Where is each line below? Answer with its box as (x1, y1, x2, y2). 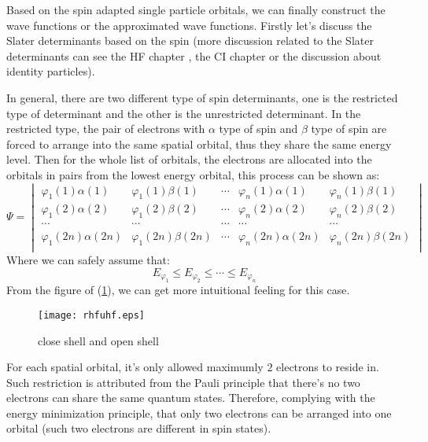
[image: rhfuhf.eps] (38, 309, 146, 321)
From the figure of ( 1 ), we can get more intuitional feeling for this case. (6, 282, 350, 298)
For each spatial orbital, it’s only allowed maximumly (6, 359, 264, 375)
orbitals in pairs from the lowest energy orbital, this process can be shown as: (6, 166, 380, 182)
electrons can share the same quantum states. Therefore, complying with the (6, 389, 375, 406)
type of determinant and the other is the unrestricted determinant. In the (6, 105, 361, 121)
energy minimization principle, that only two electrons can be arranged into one (6, 404, 392, 421)
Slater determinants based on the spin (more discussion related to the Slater (6, 32, 374, 49)
